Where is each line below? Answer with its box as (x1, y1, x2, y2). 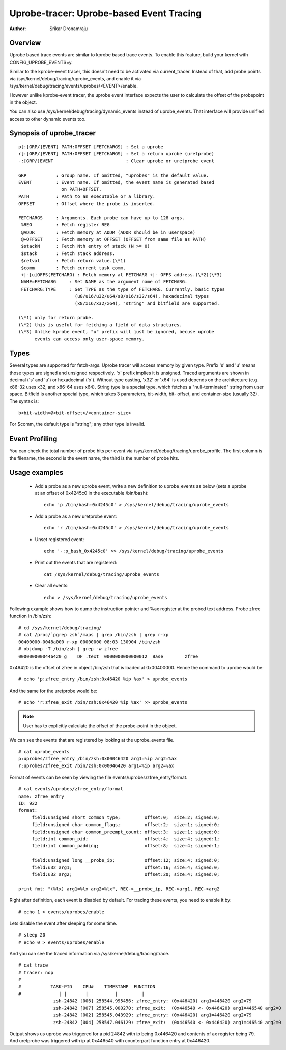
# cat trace (18, 962, 48, 968)
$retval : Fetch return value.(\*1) (21, 258, 126, 264)
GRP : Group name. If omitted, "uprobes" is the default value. (18, 172, 209, 178)
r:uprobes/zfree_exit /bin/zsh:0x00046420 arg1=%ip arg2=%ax (18, 763, 174, 769)
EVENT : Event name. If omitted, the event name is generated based (18, 179, 215, 185)
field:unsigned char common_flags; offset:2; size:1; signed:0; (32, 822, 220, 828)
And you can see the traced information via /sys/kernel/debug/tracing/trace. (9, 951, 170, 957)
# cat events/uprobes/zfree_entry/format (18, 786, 123, 792)
